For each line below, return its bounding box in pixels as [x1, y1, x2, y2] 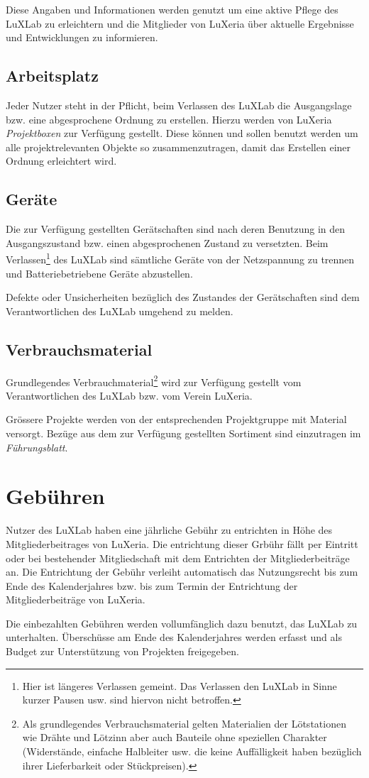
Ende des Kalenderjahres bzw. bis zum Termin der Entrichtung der [6, 578, 298, 593]
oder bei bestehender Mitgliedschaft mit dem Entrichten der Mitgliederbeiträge [6, 550, 350, 565]
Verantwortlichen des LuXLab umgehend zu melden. [6, 303, 233, 318]
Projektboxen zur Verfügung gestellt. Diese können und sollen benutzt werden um [6, 126, 358, 141]
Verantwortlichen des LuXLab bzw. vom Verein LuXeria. [6, 388, 253, 402]
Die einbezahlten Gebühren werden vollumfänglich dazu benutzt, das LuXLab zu [6, 615, 358, 630]
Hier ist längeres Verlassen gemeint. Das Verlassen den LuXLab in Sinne [22, 678, 337, 693]
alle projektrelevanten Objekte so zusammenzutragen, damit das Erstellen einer [6, 139, 351, 154]
